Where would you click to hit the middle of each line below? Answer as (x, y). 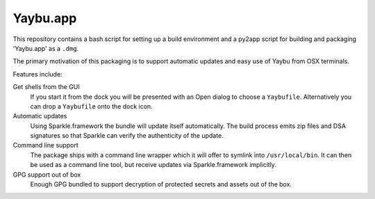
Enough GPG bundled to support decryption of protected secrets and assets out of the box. (161, 184)
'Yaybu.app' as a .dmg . (46, 48)
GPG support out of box (47, 175)
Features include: (37, 74)
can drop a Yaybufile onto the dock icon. (91, 106)
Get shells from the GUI (46, 87)
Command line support (46, 145)
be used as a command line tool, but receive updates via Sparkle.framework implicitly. (153, 165)
